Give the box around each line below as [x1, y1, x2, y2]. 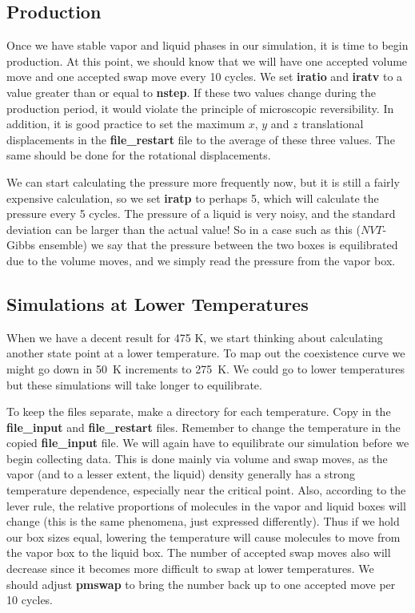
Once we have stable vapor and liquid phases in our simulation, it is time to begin [6, 37, 409, 54]
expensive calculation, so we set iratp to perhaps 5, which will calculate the [6, 189, 379, 206]
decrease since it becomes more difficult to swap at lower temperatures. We [6, 560, 374, 577]
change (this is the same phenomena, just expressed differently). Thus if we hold [6, 513, 400, 530]
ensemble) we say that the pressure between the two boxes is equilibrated [38, 236, 398, 253]
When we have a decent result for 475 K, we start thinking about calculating [6, 329, 383, 345]
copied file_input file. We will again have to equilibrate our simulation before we [6, 434, 409, 451]
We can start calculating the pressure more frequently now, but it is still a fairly [6, 173, 400, 190]
